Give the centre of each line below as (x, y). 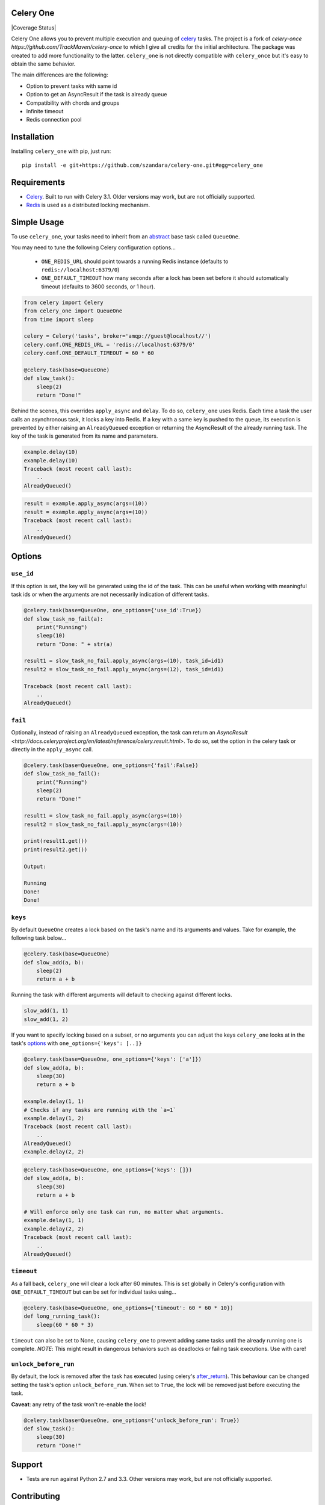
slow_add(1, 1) (46, 1011)
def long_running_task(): (62, 1316)
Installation (32, 137)
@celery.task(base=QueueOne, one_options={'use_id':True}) (113, 610)
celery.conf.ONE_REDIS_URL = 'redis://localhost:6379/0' (110, 344)
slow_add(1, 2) (46, 1019)
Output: (35, 866)
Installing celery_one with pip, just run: (61, 151)
